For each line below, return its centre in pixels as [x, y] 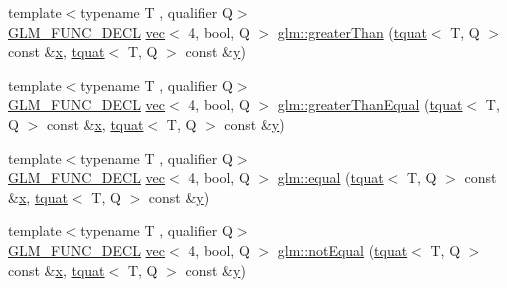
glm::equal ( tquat [330, 177]
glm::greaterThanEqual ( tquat [370, 104]
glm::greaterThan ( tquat [352, 31]
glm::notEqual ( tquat [342, 249]
